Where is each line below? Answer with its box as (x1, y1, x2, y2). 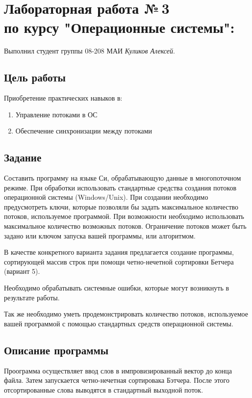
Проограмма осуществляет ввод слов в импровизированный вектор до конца (4, 365, 232, 375)
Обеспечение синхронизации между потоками (15, 126, 152, 136)
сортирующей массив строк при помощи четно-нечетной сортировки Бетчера (4, 256, 234, 266)
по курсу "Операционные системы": (4, 17, 235, 37)
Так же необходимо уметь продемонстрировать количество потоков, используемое (4, 309, 248, 319)
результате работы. (4, 292, 60, 302)
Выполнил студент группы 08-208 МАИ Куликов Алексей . (4, 46, 175, 56)
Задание (4, 150, 42, 165)
